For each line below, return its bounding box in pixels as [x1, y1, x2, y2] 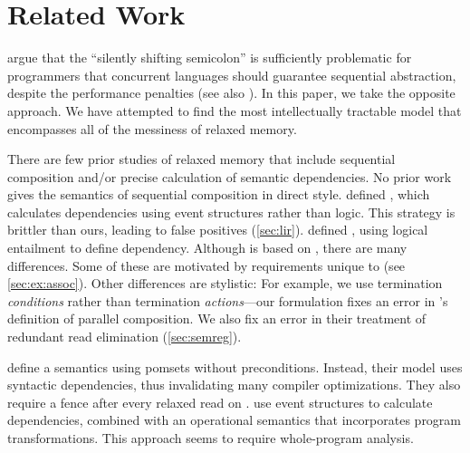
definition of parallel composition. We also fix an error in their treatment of [7, 309, 427, 328]
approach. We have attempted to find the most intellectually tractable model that [7, 101, 462, 120]
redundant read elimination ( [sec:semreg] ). [7, 327, 242, 346]
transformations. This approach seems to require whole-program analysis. [7, 429, 414, 447]
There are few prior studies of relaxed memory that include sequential [7, 149, 396, 169]
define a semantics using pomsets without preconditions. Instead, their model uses [7, 357, 463, 376]
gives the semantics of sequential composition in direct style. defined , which [7, 185, 430, 204]
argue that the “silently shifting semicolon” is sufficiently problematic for [7, 48, 412, 67]
